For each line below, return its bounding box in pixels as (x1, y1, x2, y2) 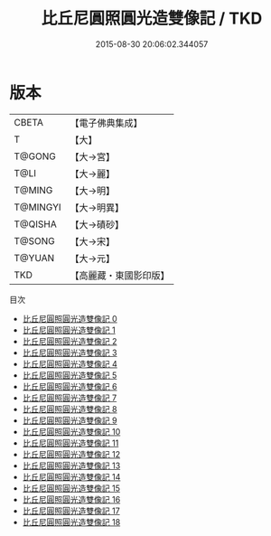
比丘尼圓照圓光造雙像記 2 (22, 335, 117, 346)
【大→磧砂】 (70, 218, 125, 230)
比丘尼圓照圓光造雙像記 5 (22, 370, 117, 381)
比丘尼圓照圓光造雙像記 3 (22, 347, 117, 358)
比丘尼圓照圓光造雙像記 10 (22, 426, 121, 437)
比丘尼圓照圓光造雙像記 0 (22, 313, 117, 324)
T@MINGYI (14, 201, 61, 213)
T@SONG (14, 234, 56, 247)
